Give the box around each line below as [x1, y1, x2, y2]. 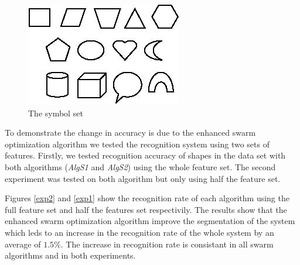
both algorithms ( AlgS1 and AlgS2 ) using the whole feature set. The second [5, 160, 276, 173]
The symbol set [28, 106, 83, 119]
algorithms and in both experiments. [5, 249, 136, 261]
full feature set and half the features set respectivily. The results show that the [5, 203, 287, 215]
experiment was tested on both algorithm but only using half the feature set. [5, 172, 281, 184]
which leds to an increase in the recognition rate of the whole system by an [5, 226, 274, 238]
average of [5, 238, 41, 250]
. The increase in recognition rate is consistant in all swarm [60, 238, 274, 250]
